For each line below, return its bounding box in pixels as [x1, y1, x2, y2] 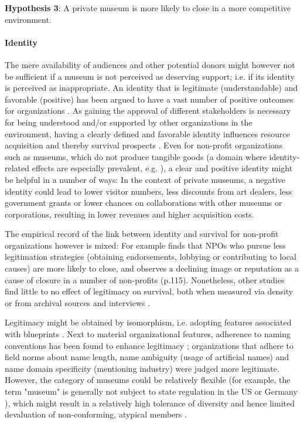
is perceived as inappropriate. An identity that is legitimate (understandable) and [5, 82, 298, 94]
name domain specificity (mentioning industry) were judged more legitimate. [5, 362, 279, 374]
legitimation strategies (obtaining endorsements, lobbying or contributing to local [5, 250, 296, 263]
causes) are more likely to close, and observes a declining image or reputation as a [5, 262, 299, 274]
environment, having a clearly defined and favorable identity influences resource [5, 127, 290, 140]
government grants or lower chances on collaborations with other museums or [5, 196, 282, 209]
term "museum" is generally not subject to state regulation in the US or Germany [5, 385, 298, 398]
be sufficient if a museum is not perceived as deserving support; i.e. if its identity [5, 70, 295, 82]
